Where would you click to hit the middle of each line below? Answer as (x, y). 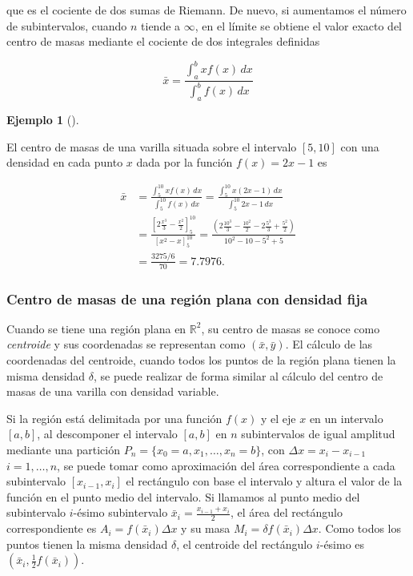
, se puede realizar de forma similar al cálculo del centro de (239, 375)
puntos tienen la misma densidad (87, 544)
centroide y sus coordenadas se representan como (126, 344)
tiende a (161, 25)
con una (360, 146)
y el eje (278, 418)
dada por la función (184, 162)
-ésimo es (342, 544)
